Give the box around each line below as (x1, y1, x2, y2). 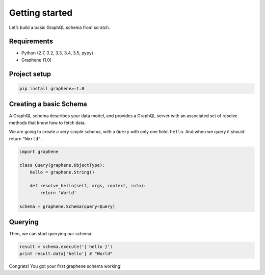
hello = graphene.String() (29, 169, 95, 175)
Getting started (9, 7, 73, 18)
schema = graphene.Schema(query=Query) (19, 203, 115, 209)
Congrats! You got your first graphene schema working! (9, 263, 122, 269)
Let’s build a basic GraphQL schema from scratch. (9, 25, 110, 30)
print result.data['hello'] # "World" (19, 250, 113, 256)
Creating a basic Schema (9, 100, 87, 108)
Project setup (9, 70, 52, 78)
